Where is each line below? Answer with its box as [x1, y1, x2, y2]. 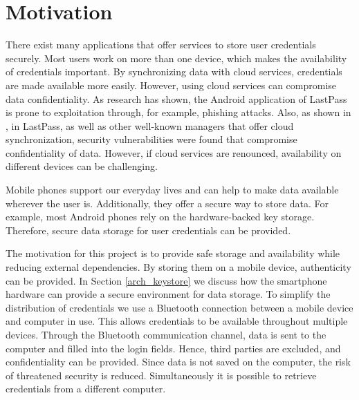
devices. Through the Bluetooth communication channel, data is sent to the [6, 327, 326, 341]
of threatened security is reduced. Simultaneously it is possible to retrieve [6, 368, 317, 382]
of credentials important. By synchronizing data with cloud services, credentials [6, 64, 342, 79]
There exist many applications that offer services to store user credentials [6, 37, 316, 52]
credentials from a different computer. [6, 381, 166, 396]
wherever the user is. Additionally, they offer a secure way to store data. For [6, 196, 329, 210]
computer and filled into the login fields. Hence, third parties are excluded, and [6, 341, 341, 355]
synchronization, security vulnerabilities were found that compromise [6, 132, 297, 146]
